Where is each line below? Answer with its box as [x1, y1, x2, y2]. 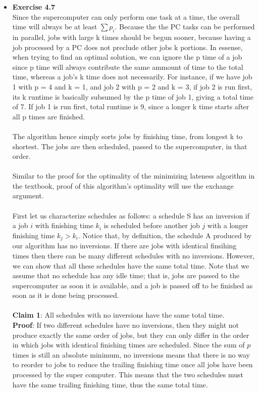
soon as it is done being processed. [12, 290, 119, 300]
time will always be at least [12, 21, 97, 32]
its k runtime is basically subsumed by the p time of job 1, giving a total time [12, 91, 253, 102]
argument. [12, 190, 44, 201]
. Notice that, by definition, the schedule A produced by [78, 230, 252, 240]
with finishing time [35, 220, 93, 231]
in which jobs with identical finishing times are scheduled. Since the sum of [12, 339, 245, 350]
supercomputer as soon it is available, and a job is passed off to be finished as [12, 280, 253, 290]
